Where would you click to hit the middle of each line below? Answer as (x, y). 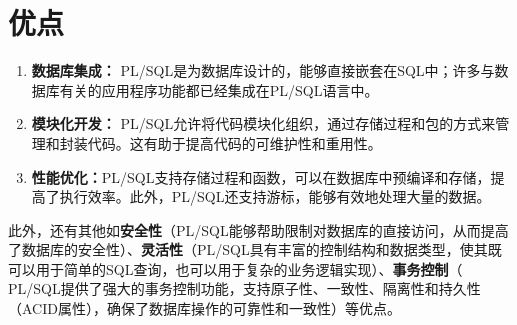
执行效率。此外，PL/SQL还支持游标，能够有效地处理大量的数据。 (275, 196)
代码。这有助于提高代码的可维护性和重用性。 (234, 142)
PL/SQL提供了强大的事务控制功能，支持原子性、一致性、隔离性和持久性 (244, 288)
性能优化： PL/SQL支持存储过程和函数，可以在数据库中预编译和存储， (261, 176)
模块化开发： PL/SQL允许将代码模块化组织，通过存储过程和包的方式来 (263, 123)
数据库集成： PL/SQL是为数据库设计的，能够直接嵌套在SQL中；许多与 (263, 70)
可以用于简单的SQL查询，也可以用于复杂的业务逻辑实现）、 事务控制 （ (235, 268)
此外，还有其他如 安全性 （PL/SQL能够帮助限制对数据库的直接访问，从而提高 (258, 229)
